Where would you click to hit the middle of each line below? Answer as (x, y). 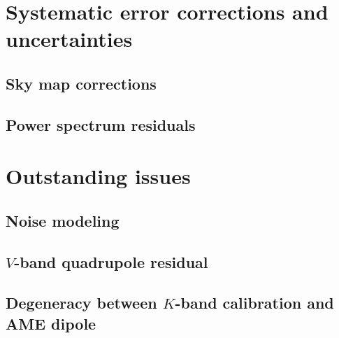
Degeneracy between (81, 303)
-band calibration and (254, 303)
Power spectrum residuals (101, 124)
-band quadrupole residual (111, 261)
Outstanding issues (98, 176)
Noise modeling (63, 220)
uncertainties (69, 39)
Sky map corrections (81, 83)
